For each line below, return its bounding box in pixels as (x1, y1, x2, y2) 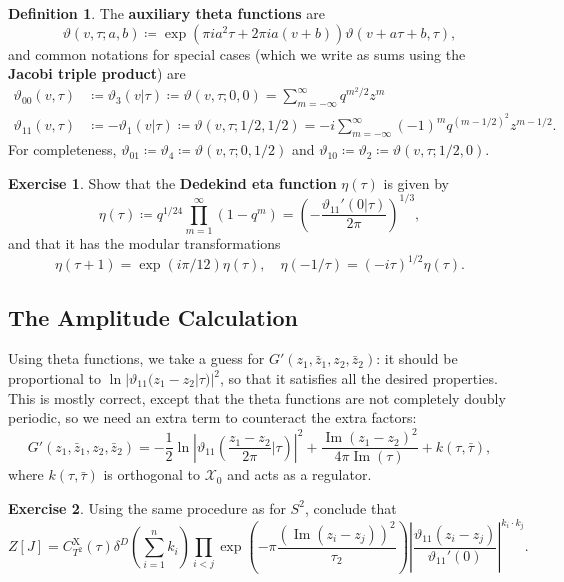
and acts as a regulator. (227, 464, 372, 485)
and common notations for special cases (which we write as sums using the (8, 43, 466, 64)
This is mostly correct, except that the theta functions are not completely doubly (8, 387, 506, 408)
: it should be (376, 348, 458, 369)
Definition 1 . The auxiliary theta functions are (8, 3, 325, 23)
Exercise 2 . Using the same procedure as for (8, 497, 286, 518)
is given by (383, 172, 449, 193)
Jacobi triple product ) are (8, 63, 186, 84)
